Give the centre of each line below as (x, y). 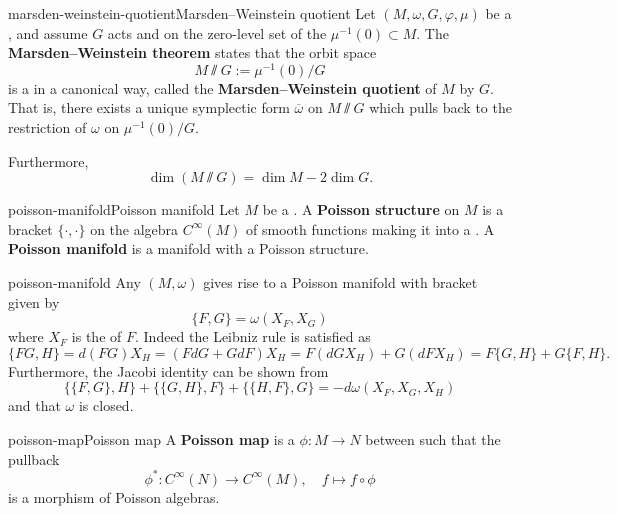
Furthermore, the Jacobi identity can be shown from (168, 370)
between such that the (433, 438)
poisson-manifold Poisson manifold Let (124, 209)
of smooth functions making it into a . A (370, 228)
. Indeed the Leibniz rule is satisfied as (252, 336)
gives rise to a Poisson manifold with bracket (340, 282)
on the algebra (134, 228)
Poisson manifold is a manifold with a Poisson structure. (188, 248)
